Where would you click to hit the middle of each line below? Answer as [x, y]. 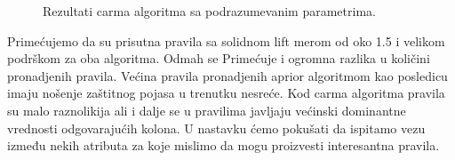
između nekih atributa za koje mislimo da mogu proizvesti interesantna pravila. [224, 145]
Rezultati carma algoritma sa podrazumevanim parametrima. [209, 11]
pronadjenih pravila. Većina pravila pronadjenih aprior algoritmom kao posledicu [227, 75]
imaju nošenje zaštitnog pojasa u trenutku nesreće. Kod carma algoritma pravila [226, 93]
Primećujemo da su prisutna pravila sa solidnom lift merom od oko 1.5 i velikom [226, 40]
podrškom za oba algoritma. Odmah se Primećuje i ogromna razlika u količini [219, 58]
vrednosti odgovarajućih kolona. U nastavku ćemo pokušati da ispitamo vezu [216, 128]
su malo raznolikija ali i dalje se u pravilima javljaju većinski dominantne [207, 110]
